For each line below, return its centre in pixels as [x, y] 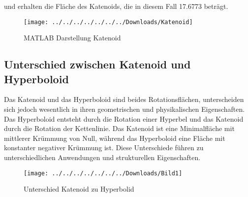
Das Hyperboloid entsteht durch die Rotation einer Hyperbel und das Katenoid [124, 118]
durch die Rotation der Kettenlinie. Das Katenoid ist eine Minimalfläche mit [119, 128]
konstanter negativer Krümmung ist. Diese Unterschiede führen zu [104, 148]
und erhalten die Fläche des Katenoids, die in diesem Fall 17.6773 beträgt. [116, 6]
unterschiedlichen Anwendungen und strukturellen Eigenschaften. [102, 157]
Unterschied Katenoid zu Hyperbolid [79, 189]
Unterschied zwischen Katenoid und [97, 64]
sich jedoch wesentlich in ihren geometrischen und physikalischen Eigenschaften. [124, 109]
